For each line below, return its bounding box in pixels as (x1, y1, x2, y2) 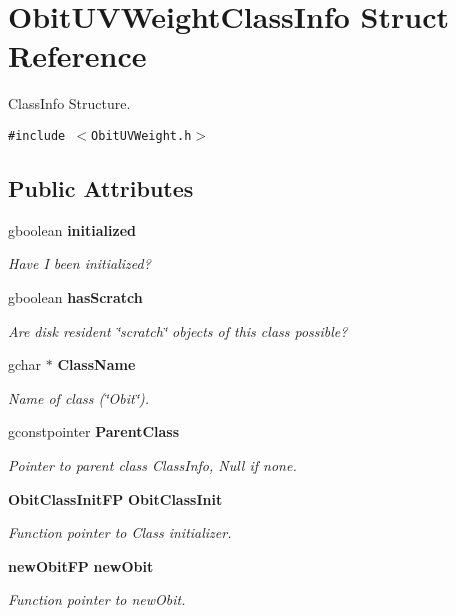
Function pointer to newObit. (8, 589, 186, 610)
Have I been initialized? (8, 253, 151, 274)
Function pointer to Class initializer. (8, 522, 232, 543)
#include (8, 128, 66, 143)
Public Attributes (8, 172, 194, 203)
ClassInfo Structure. (8, 93, 131, 114)
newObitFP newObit (8, 555, 154, 576)
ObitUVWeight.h (91, 128, 192, 143)
